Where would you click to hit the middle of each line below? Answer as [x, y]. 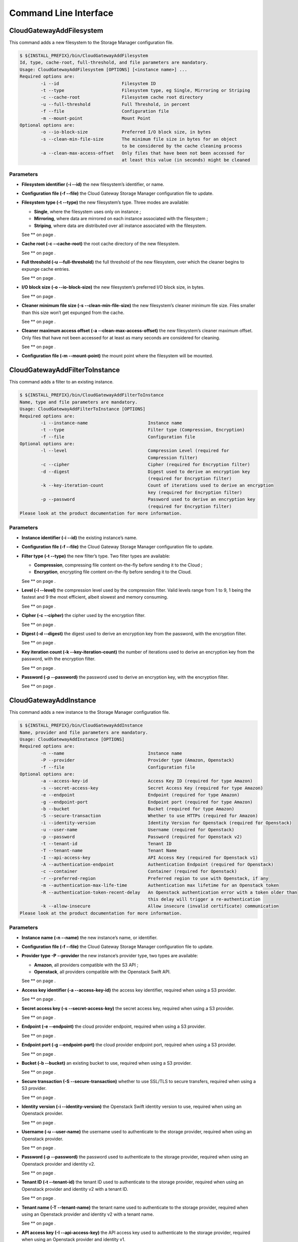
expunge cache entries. [46, 269]
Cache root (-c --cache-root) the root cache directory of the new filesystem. [101, 244]
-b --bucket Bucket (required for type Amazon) [137, 809]
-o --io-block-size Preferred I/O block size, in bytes [126, 132]
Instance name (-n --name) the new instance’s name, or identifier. [90, 937]
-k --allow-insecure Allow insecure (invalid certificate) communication [160, 906]
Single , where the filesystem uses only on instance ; [88, 212]
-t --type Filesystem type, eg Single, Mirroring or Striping [145, 90]
